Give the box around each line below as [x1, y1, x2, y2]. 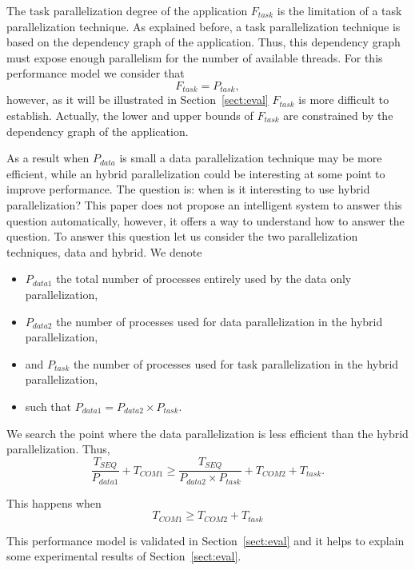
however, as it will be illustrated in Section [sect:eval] [6, 91, 269, 108]
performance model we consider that [6, 65, 185, 82]
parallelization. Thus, [6, 440, 110, 457]
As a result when [6, 149, 90, 166]
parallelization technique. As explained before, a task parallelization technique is [6, 18, 401, 34]
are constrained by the [283, 107, 393, 124]
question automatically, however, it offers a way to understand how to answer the [6, 212, 405, 229]
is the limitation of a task [277, 2, 402, 18]
